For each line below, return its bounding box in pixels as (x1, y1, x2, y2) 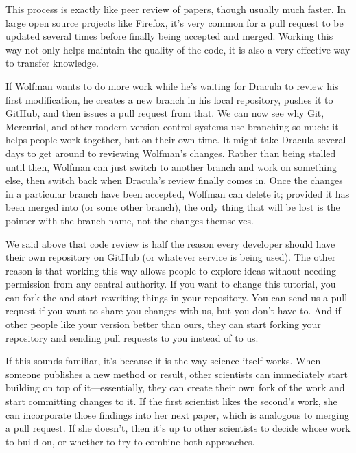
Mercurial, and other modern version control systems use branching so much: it (5, 119, 339, 133)
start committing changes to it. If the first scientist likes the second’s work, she (5, 394, 337, 408)
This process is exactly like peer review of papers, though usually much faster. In (5, 2, 346, 16)
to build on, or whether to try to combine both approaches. (5, 434, 255, 448)
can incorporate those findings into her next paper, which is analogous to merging (5, 407, 350, 421)
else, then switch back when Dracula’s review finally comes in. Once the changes (5, 173, 343, 187)
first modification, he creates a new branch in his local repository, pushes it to (5, 92, 333, 106)
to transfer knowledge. (5, 56, 99, 70)
